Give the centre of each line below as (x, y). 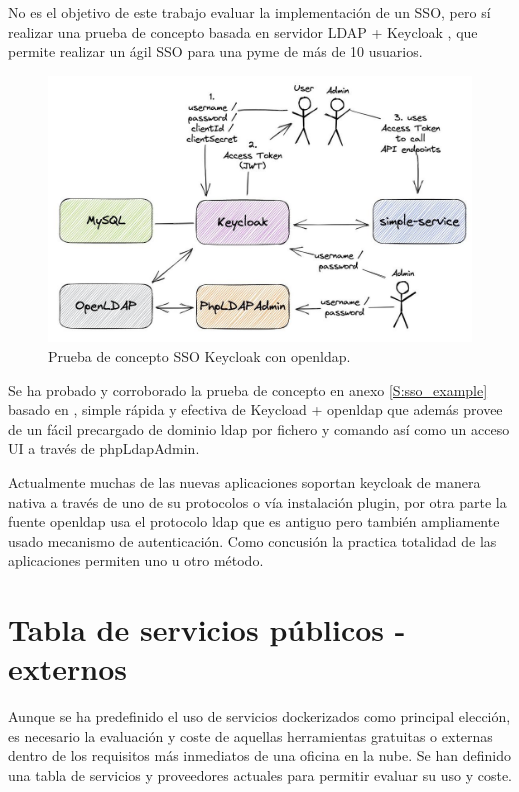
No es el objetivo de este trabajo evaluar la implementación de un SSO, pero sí (249, 12)
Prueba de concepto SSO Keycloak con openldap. (199, 356)
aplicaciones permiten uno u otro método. (136, 560)
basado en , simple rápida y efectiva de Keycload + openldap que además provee (255, 409)
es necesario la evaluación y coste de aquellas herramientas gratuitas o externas (250, 735)
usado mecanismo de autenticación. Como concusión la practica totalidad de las (252, 540)
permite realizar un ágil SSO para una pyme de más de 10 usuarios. (215, 51)
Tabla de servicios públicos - (207, 629)
